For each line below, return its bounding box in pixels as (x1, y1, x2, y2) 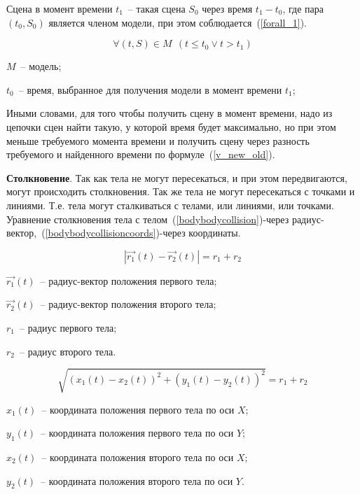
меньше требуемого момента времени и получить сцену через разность (6, 133, 310, 148)
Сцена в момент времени (6, 1, 113, 15)
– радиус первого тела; (20, 320, 117, 334)
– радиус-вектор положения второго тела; (40, 297, 216, 311)
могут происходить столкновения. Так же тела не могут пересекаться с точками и (6, 184, 355, 199)
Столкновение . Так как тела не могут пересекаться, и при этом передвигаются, (6, 170, 347, 185)
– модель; (20, 59, 62, 73)
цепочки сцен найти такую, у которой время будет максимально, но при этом (6, 119, 336, 134)
